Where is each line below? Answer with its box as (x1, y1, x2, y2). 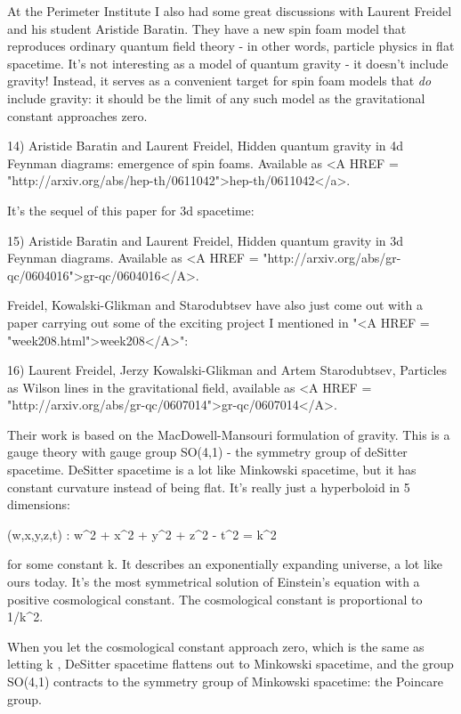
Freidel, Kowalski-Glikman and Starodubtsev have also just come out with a (7, 296, 423, 314)
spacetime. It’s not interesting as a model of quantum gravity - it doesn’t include (7, 53, 449, 72)
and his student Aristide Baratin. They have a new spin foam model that (7, 19, 407, 37)
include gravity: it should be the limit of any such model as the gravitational (7, 88, 425, 107)
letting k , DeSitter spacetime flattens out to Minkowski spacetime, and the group (7, 654, 454, 673)
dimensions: (7, 495, 70, 514)
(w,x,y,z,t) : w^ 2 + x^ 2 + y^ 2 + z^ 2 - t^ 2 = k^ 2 (7, 524, 277, 543)
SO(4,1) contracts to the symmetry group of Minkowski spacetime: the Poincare (7, 672, 443, 690)
